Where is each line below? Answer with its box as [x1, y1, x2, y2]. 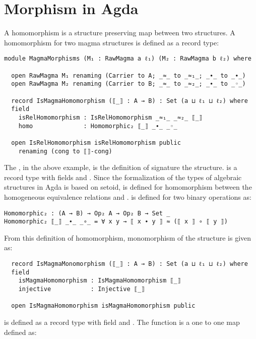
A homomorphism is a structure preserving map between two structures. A [4, 27, 235, 38]
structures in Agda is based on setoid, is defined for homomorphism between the [4, 182, 252, 192]
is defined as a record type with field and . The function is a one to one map [4, 317, 240, 327]
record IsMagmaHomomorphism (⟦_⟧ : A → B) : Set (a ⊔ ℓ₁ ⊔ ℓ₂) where [11, 97, 248, 104]
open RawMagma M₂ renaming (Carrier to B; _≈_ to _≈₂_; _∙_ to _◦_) [11, 80, 246, 88]
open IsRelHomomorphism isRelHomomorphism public [11, 139, 181, 146]
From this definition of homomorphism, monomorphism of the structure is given [4, 232, 251, 243]
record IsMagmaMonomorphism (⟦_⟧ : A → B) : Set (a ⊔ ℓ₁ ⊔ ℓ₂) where [11, 260, 248, 268]
